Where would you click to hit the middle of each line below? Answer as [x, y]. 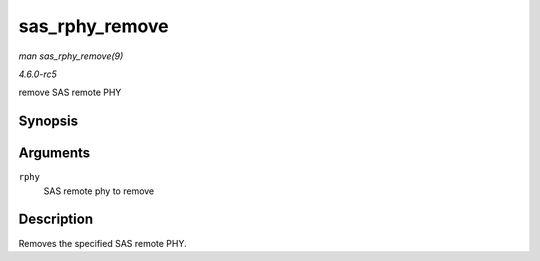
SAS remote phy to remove [99, 191]
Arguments [54, 153]
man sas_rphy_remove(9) [71, 56]
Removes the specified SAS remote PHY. [102, 243]
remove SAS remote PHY [70, 92]
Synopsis [48, 121]
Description [56, 219]
